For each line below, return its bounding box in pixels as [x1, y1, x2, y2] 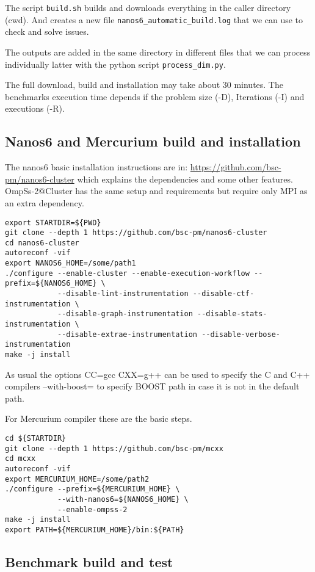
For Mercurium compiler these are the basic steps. [5, 412, 192, 425]
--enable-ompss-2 [57, 505, 128, 514]
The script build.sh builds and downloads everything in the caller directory [5, 1, 291, 13]
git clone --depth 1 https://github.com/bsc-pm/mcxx [5, 444, 223, 453]
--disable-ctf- [192, 289, 255, 299]
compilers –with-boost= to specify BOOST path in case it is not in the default [5, 380, 300, 393]
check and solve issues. [5, 25, 89, 38]
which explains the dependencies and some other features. [77, 172, 293, 185]
